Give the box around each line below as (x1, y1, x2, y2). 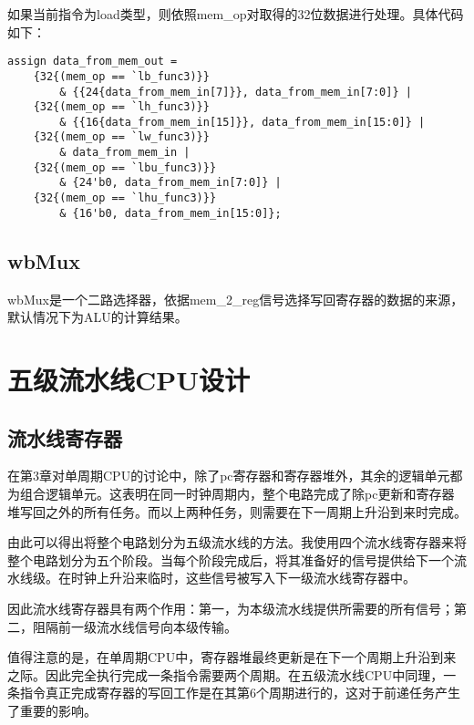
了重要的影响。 (7, 700, 97, 720)
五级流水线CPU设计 (7, 360, 251, 398)
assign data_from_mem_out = (7, 55, 178, 68)
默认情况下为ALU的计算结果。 (7, 307, 188, 326)
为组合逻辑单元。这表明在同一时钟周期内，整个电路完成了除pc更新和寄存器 (7, 483, 455, 502)
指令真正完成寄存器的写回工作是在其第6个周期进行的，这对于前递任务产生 (19, 683, 460, 702)
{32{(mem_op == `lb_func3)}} (33, 69, 210, 83)
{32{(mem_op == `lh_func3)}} (33, 100, 210, 114)
